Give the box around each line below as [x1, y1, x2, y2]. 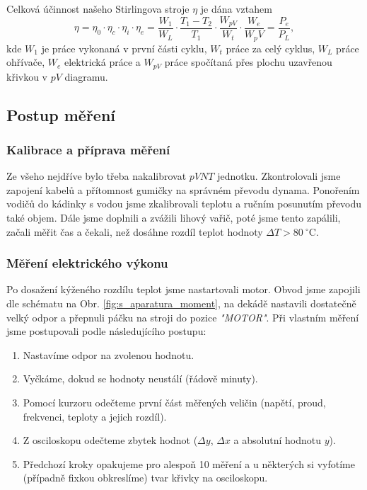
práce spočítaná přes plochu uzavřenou [164, 55, 332, 69]
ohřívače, [6, 55, 45, 69]
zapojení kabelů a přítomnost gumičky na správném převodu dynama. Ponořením [6, 182, 360, 197]
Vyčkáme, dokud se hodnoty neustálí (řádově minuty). [23, 371, 258, 386]
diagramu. [64, 69, 108, 84]
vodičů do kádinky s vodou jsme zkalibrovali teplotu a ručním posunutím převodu [6, 196, 362, 211]
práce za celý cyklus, [226, 40, 315, 55]
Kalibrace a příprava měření [6, 140, 170, 158]
